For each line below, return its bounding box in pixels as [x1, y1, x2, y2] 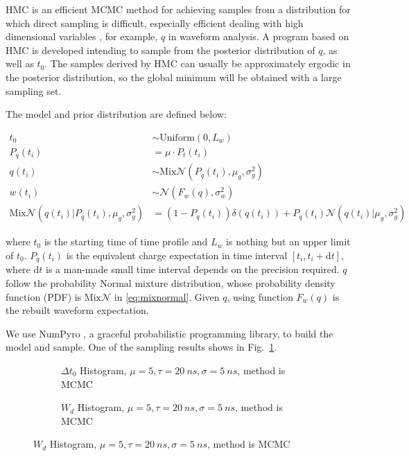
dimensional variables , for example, [6, 29, 158, 44]
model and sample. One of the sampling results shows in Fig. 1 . [6, 340, 277, 354]
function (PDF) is [6, 289, 82, 304]
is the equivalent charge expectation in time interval [66, 247, 288, 262]
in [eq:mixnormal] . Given [114, 289, 220, 304]
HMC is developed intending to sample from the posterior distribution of [6, 42, 315, 57]
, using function [227, 289, 293, 304]
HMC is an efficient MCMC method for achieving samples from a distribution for [6, 2, 351, 16]
